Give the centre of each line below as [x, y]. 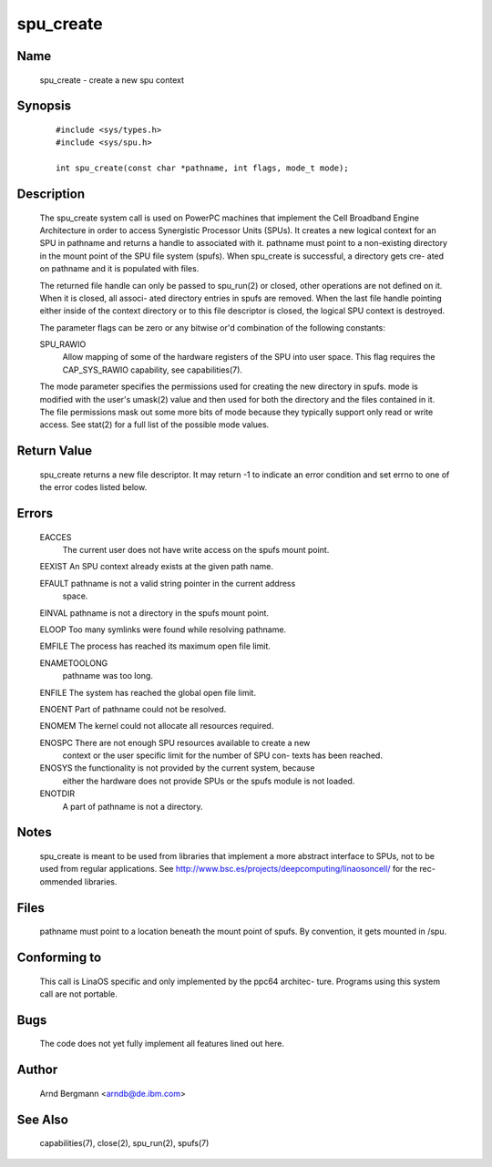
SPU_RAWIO [63, 344]
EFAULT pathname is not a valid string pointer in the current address [168, 583]
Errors [35, 513]
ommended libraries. [78, 881]
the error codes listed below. [93, 487]
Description [51, 194]
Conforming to [59, 958]
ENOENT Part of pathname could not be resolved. [133, 709]
